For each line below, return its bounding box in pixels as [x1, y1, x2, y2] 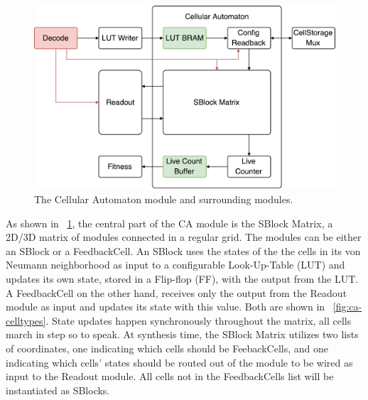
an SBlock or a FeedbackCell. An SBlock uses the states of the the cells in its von [6, 243, 361, 258]
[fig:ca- [332, 299, 362, 314]
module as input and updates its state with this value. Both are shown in [6, 299, 325, 314]
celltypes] [6, 313, 46, 328]
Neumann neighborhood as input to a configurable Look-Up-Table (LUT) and [6, 257, 345, 272]
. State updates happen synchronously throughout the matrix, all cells [45, 313, 352, 328]
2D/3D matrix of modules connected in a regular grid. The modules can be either [6, 229, 362, 244]
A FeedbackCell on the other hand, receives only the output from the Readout [6, 285, 347, 300]
